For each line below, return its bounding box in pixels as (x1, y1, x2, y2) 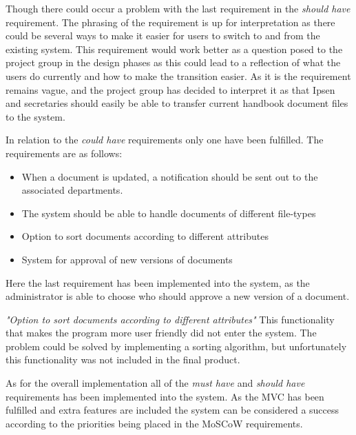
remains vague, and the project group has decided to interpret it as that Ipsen (6, 82, 335, 97)
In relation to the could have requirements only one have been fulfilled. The (6, 132, 324, 147)
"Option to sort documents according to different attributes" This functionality (6, 312, 335, 326)
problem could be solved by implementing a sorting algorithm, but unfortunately (6, 338, 347, 353)
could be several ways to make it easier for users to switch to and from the (6, 28, 320, 43)
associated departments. (21, 183, 123, 197)
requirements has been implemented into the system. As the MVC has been (6, 389, 324, 403)
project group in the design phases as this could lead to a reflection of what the (6, 55, 341, 70)
